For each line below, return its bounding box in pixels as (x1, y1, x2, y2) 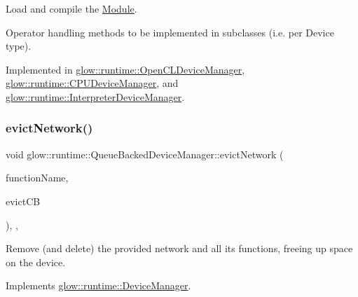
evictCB (6, 193, 41, 208)
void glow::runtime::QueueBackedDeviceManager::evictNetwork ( (6, 146, 284, 161)
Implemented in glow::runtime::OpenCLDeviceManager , (6, 62, 245, 76)
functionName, (6, 170, 69, 185)
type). (6, 39, 32, 53)
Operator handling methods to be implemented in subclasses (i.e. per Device (6, 25, 334, 39)
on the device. (6, 254, 66, 269)
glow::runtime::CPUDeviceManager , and (6, 76, 179, 90)
